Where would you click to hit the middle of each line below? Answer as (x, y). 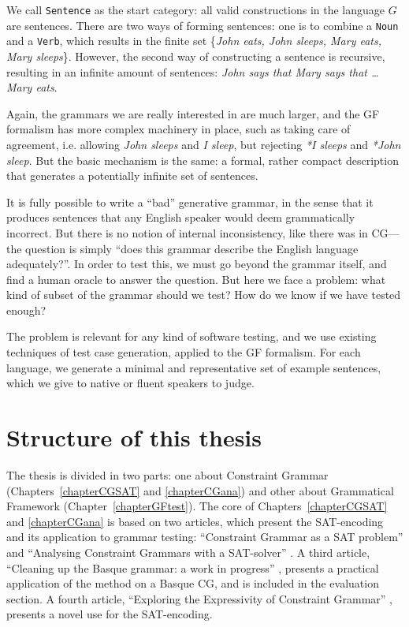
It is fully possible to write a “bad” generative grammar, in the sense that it (190, 202)
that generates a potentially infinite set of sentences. (132, 175)
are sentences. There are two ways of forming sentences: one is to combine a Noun (203, 25)
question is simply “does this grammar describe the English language (192, 248)
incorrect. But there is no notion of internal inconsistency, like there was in (187, 232)
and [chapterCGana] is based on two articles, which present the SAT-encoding (195, 521)
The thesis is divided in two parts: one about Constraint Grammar (167, 474)
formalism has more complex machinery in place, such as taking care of (178, 129)
